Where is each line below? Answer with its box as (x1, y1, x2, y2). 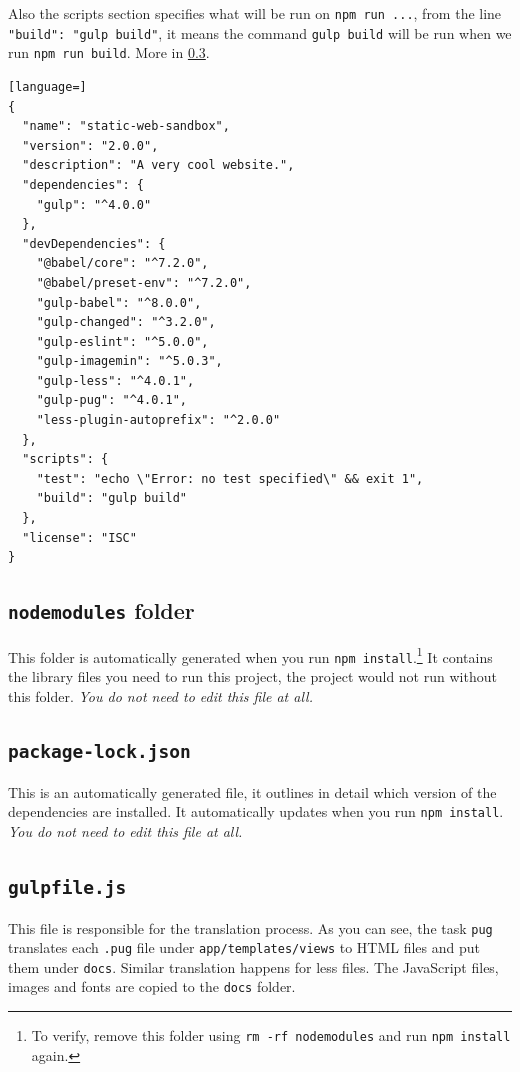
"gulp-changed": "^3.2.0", (36, 315, 216, 330)
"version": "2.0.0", (22, 138, 159, 153)
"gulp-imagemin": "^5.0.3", (36, 354, 223, 369)
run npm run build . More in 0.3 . (8, 42, 210, 63)
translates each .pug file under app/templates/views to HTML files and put (8, 937, 481, 958)
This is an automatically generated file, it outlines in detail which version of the (8, 781, 497, 802)
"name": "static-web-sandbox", (22, 119, 230, 134)
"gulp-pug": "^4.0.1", (36, 393, 187, 408)
